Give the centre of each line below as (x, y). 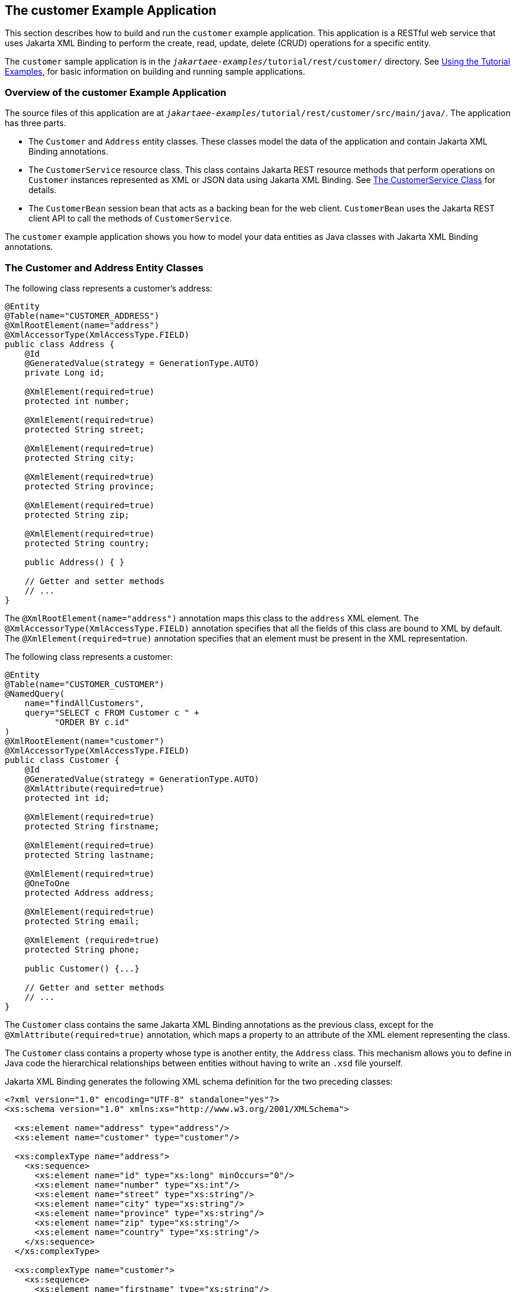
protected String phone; (82, 949)
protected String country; (87, 543)
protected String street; (85, 429)
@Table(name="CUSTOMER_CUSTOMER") (85, 684)
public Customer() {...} (82, 968)
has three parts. (36, 123)
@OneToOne (47, 883)
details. (43, 190)
